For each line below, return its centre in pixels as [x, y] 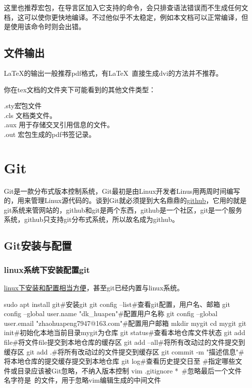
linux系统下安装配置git [47, 269]
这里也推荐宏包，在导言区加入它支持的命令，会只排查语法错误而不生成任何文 [126, 7]
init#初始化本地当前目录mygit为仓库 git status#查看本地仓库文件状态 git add [125, 332]
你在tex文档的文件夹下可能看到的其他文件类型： [80, 89]
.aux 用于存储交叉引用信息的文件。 [59, 125]
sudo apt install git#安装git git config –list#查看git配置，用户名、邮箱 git [117, 304]
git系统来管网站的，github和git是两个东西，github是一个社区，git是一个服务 [123, 210]
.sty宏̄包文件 [23, 106]
